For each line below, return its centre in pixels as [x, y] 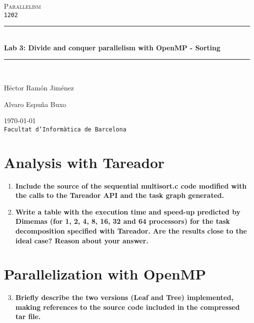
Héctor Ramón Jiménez [39, 88]
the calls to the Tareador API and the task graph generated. [120, 195]
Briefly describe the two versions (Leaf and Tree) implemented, [124, 297]
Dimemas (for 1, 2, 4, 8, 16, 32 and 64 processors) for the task [123, 221]
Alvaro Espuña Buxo [35, 104]
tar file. [28, 316]
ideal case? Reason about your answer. [82, 240]
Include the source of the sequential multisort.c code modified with [131, 185]
